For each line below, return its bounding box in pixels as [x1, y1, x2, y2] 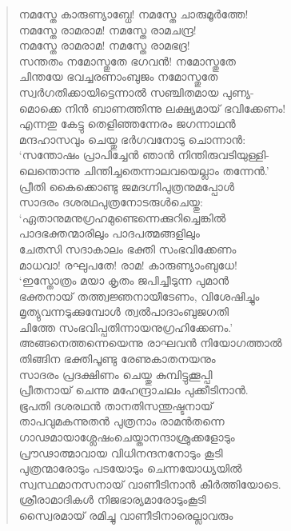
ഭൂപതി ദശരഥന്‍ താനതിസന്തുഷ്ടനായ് [18, 397, 213, 413]
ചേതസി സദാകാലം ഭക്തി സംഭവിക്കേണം [18, 240, 237, 257]
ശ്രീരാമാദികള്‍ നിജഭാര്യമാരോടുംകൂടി [18, 491, 206, 508]
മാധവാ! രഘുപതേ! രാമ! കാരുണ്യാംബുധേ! [18, 256, 237, 273]
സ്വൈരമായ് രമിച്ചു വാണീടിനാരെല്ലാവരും [18, 507, 233, 523]
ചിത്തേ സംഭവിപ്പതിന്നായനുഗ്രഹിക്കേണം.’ [18, 318, 233, 335]
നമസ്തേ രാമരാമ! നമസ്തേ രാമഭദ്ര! [18, 37, 190, 54]
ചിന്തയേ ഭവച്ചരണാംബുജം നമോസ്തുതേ [18, 68, 218, 85]
